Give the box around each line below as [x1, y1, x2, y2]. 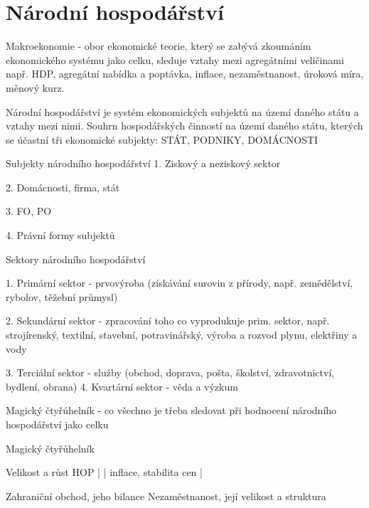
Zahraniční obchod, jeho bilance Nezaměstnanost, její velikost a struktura [6, 488, 326, 503]
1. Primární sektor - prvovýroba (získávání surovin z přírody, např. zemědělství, [6, 275, 353, 290]
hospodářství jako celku [6, 417, 109, 431]
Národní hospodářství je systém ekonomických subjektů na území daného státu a [6, 104, 359, 119]
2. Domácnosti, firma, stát [6, 179, 120, 194]
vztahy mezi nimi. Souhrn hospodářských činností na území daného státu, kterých [6, 118, 363, 133]
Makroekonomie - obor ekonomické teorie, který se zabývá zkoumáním [6, 38, 311, 53]
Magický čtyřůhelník [6, 440, 95, 455]
